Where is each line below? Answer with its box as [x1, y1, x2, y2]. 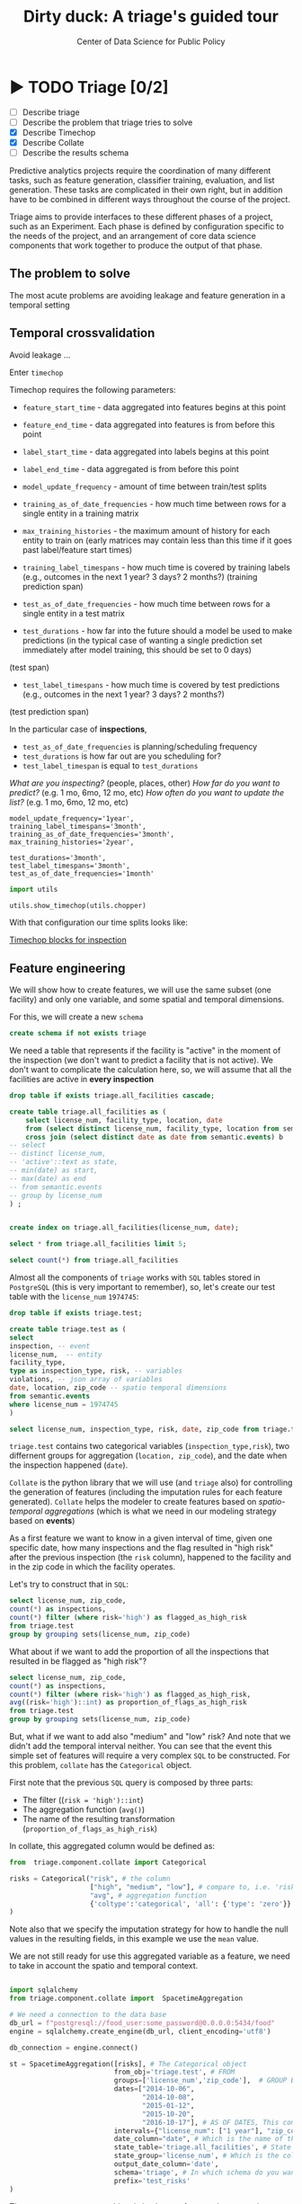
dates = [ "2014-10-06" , [113, 2084, 195, 2093]
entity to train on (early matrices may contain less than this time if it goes [22, 535, 292, 546]
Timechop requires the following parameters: [9, 384, 177, 395]
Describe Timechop [22, 127, 96, 138]
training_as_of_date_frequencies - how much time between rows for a [22, 498, 287, 509]
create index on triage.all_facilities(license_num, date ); [9, 1223, 240, 1232]
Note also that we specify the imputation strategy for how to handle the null [9, 1924, 289, 1934]
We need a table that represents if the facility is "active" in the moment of [9, 1045, 281, 1056]
